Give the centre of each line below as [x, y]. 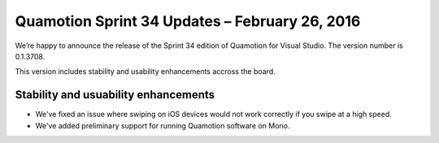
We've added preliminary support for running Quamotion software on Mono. [163, 125]
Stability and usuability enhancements [115, 95]
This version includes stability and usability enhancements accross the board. [145, 71]
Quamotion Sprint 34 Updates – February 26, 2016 [188, 21]
